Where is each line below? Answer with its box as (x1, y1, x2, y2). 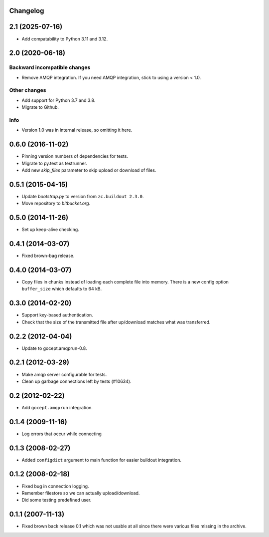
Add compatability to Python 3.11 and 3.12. (21, 35, 108, 42)
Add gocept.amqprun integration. (21, 404, 93, 410)
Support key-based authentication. (21, 312, 93, 318)
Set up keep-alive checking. (21, 227, 79, 233)
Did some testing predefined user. (21, 497, 92, 503)
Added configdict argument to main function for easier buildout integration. (21, 457, 182, 463)
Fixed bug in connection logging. (21, 483, 89, 489)
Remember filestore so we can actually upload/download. (21, 490, 140, 496)
